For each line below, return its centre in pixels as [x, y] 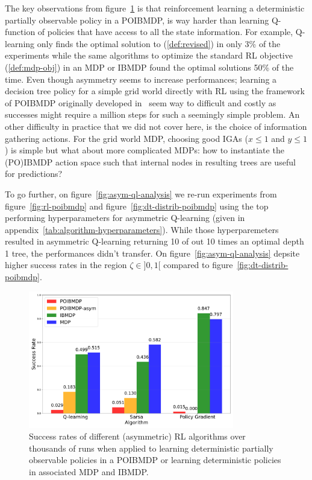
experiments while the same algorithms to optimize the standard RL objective [149, 55]
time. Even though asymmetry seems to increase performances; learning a [141, 79]
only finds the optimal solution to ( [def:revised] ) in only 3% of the [159, 43]
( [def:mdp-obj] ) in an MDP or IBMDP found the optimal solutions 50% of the [149, 67]
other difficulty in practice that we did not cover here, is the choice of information [156, 126]
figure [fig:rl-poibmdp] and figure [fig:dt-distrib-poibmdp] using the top [137, 206]
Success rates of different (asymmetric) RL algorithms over [137, 436]
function [20, 32]
